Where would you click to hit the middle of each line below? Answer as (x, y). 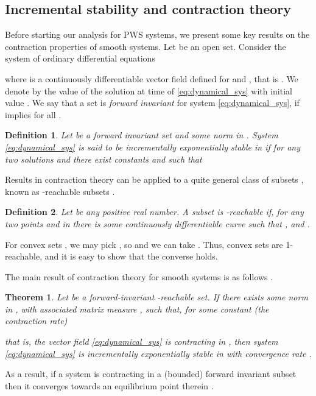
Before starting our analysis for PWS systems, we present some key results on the (157, 34)
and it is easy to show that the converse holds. (131, 256)
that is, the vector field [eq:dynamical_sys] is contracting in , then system (142, 341)
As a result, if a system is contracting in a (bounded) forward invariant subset (151, 374)
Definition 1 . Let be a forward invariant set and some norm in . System (142, 135)
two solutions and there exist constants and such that (104, 159)
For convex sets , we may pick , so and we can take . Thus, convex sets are (144, 244)
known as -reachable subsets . (60, 191)
